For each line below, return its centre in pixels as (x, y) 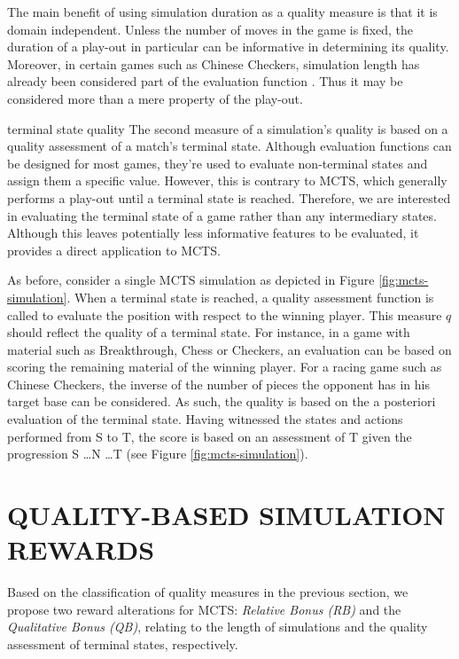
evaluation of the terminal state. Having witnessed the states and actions (205, 419)
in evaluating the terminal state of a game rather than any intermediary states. (222, 215)
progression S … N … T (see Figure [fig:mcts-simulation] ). (158, 454)
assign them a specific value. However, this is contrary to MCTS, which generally (227, 180)
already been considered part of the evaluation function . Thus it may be (205, 81)
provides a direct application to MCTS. (114, 250)
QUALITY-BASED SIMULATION (226, 515)
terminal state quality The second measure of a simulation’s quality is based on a (228, 128)
